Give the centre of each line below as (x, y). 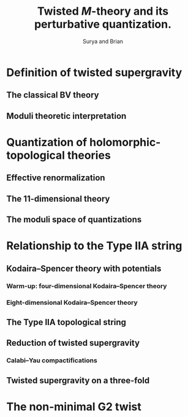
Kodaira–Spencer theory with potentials (84, 268)
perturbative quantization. (103, 24)
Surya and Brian (103, 41)
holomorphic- (125, 142)
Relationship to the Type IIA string (94, 246)
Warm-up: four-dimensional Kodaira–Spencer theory (87, 286)
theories (89, 155)
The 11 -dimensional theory (58, 198)
